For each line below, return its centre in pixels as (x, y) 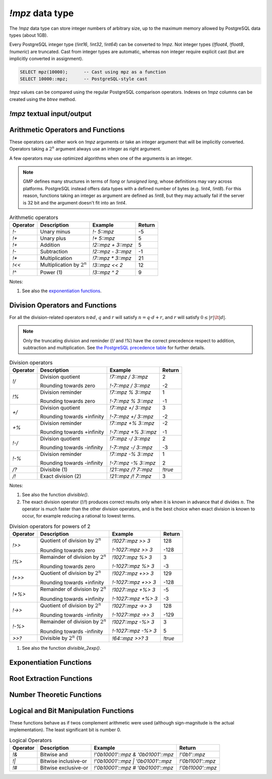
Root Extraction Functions (51, 678)
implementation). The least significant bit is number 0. (65, 730)
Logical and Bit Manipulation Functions (72, 711)
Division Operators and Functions (63, 305)
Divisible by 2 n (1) (61, 637)
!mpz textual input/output (50, 114)
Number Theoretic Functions (55, 694)
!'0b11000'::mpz (198, 768)
